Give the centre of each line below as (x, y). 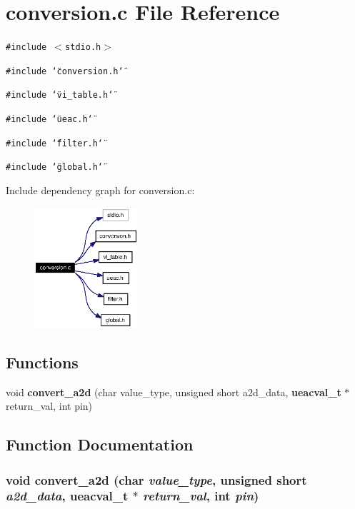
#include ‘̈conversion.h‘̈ (65, 71)
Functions (42, 362)
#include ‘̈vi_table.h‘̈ (60, 95)
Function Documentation (100, 444)
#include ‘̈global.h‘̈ (55, 167)
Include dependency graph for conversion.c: (100, 190)
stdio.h (83, 47)
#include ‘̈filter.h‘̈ (55, 143)
